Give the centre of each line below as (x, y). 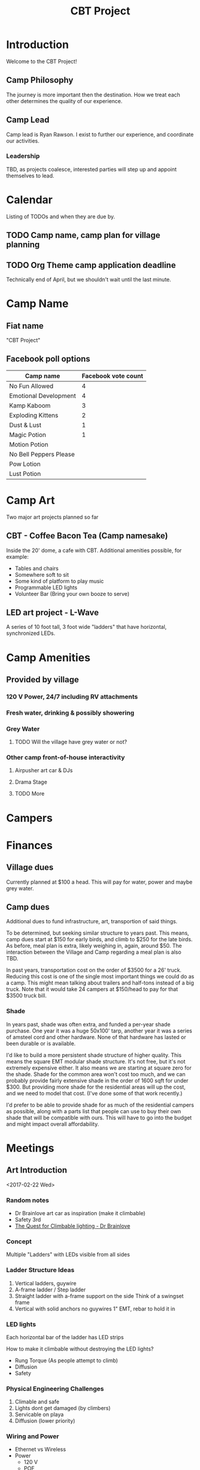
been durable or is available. (41, 1043)
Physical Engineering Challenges (55, 1388)
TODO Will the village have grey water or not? (71, 742)
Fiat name (25, 326)
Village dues (30, 867)
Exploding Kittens (34, 415)
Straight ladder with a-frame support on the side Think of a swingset (99, 1296)
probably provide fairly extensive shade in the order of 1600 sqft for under (97, 1080)
